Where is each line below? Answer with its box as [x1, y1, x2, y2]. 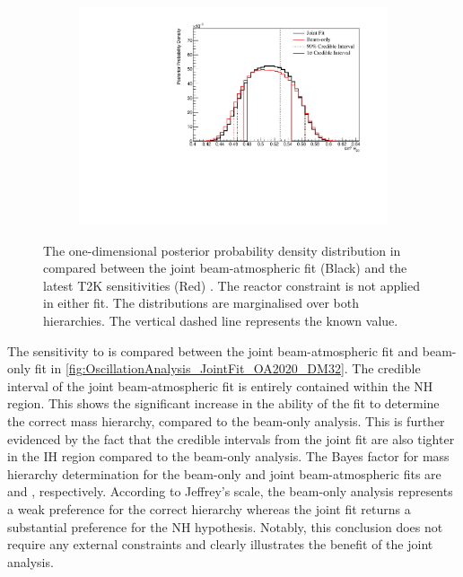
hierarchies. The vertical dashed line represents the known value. [43, 311, 398, 330]
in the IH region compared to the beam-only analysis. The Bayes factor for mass [7, 447, 450, 466]
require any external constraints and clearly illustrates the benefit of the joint [7, 535, 433, 554]
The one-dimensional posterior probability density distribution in [43, 240, 401, 259]
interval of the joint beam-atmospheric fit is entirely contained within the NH [7, 376, 433, 395]
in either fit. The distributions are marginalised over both [43, 293, 360, 312]
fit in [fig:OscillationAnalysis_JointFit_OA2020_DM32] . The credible [34, 359, 421, 378]
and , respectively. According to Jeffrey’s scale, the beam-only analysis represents [7, 482, 453, 501]
